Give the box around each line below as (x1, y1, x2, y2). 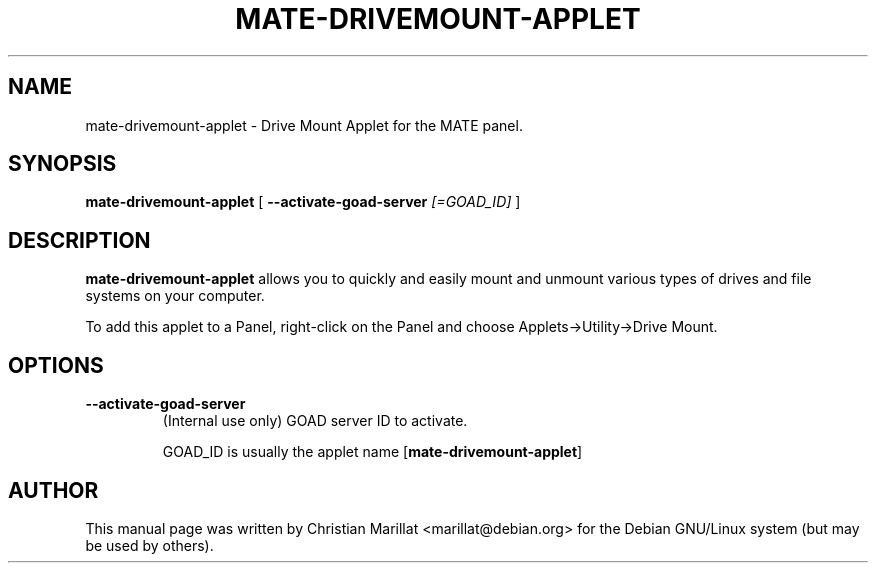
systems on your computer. (85, 287, 265, 305)
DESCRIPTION (8, 227, 151, 253)
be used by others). (85, 536, 214, 554)
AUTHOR (8, 477, 99, 503)
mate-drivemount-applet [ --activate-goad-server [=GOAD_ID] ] (85, 193, 521, 211)
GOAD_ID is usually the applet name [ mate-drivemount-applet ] (162, 443, 583, 461)
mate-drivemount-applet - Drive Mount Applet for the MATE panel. (85, 116, 523, 134)
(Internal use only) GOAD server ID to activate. (162, 412, 468, 430)
